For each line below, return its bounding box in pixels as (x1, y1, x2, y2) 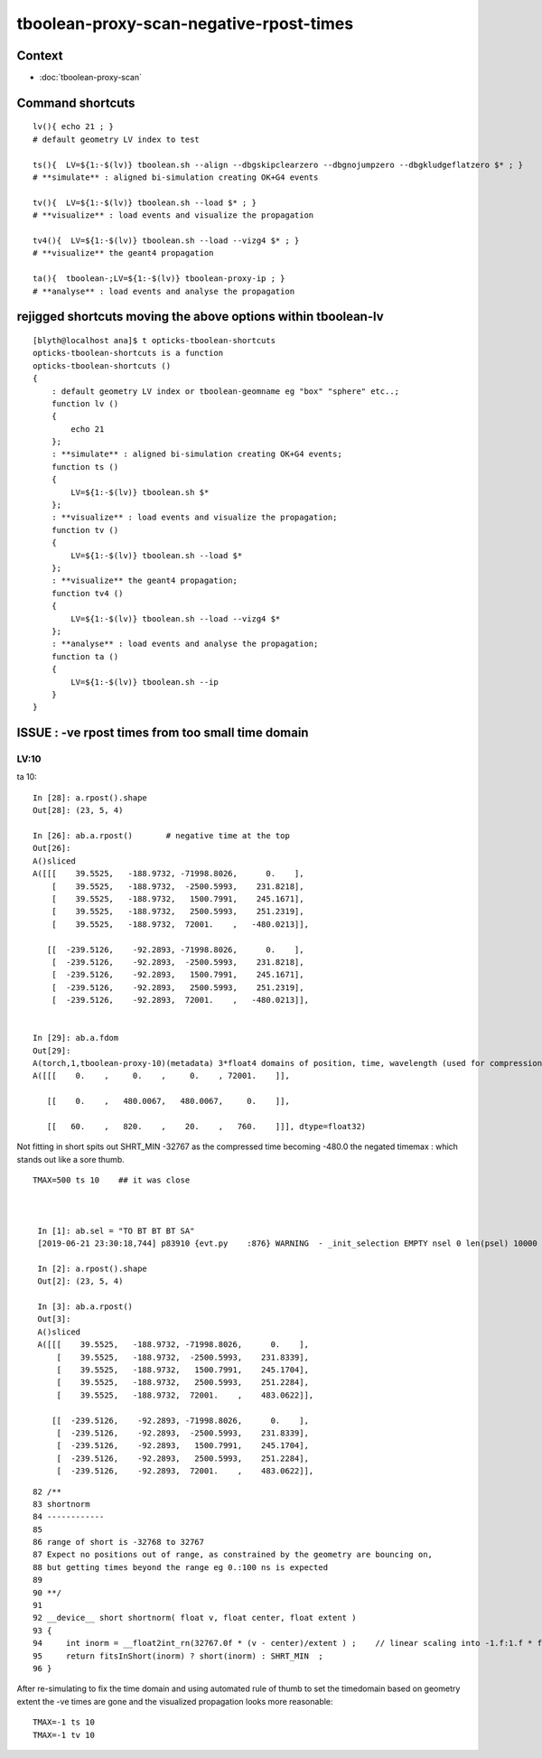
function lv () (51, 398, 119, 408)
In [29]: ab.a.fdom (33, 1033, 119, 1043)
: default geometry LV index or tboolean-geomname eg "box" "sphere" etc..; (51, 386, 400, 397)
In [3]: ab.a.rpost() (37, 1302, 134, 1312)
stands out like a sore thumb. (16, 1154, 126, 1164)
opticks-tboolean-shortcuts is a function (33, 348, 224, 359)
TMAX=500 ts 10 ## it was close (33, 1175, 191, 1185)
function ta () (51, 651, 119, 661)
